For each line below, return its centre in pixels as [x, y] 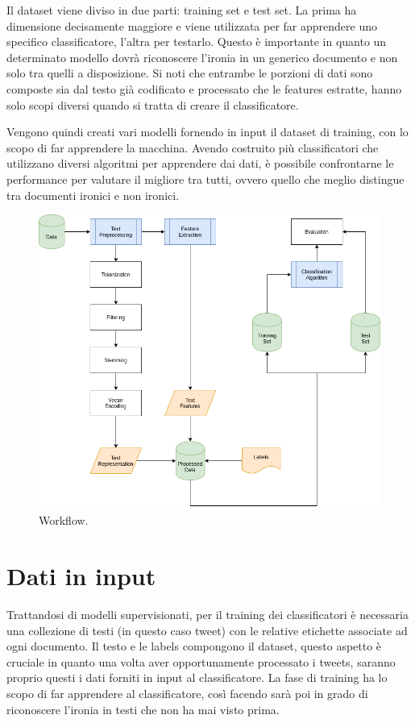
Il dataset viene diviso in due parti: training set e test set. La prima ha [182, 10]
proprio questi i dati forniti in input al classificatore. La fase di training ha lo [197, 677]
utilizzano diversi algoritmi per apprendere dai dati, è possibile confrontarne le [200, 163]
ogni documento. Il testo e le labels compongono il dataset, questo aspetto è [194, 646]
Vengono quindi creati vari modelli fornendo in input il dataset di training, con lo [207, 132]
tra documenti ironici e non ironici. [93, 195]
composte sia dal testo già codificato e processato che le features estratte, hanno [204, 88]
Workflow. [64, 520]
